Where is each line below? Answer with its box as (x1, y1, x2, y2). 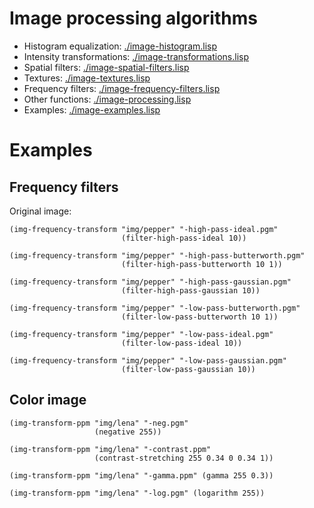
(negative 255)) (94, 427, 162, 437)
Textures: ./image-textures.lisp (23, 72, 151, 84)
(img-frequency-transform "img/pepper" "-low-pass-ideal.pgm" (9, 329, 274, 339)
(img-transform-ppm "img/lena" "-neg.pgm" (9, 418, 189, 428)
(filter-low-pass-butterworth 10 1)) (120, 312, 279, 322)
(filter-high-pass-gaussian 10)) (120, 285, 261, 296)
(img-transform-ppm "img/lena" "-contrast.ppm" (9, 444, 212, 454)
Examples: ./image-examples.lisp (23, 103, 161, 116)
